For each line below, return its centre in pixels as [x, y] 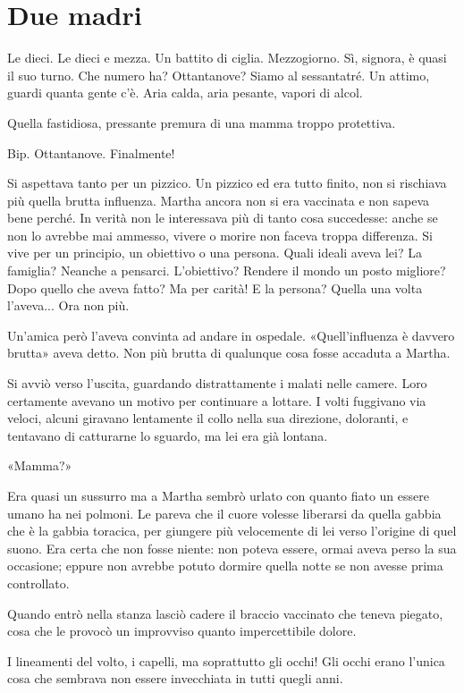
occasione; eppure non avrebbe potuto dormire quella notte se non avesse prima [225, 566]
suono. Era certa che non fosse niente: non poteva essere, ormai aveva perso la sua [232, 548]
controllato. [38, 583]
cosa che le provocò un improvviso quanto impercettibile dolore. [182, 631]
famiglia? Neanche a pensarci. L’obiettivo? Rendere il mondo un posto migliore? [227, 270]
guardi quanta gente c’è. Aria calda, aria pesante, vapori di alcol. [185, 93]
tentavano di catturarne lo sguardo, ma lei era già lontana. [168, 435]
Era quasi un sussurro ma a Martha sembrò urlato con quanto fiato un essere [218, 495]
